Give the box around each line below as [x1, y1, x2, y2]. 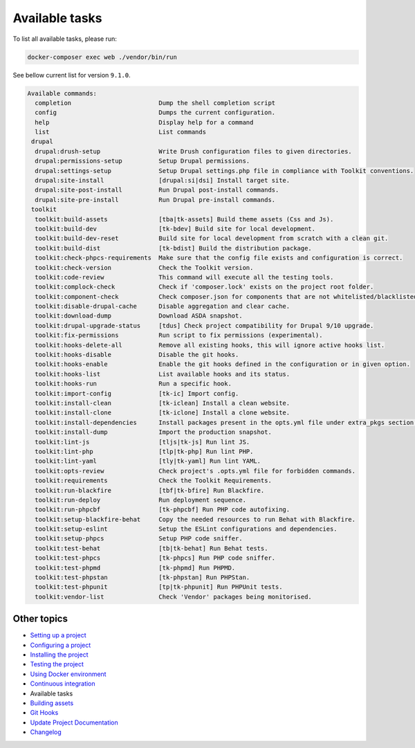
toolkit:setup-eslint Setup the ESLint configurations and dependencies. [35, 525, 338, 533]
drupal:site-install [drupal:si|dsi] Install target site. [35, 176, 290, 185]
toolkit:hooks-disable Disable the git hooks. [35, 351, 239, 359]
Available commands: [27, 89, 97, 97]
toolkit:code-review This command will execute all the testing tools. [35, 273, 334, 281]
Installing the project [30, 650, 89, 659]
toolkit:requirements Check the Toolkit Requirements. [35, 477, 273, 484]
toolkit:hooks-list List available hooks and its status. [35, 370, 290, 378]
